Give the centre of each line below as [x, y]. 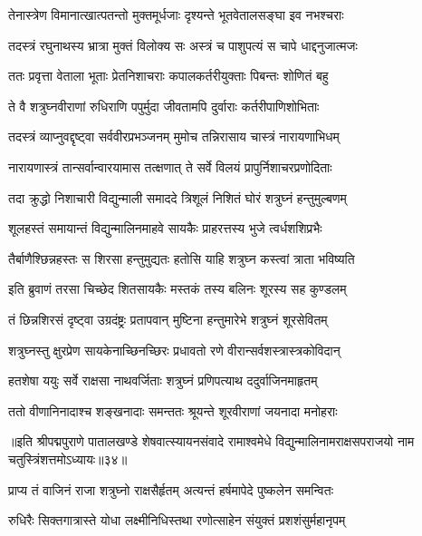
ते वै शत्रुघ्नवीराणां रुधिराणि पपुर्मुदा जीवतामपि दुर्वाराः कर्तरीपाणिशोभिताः [164, 106]
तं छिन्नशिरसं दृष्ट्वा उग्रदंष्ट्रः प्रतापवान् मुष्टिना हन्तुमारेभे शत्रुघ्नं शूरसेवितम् [168, 319]
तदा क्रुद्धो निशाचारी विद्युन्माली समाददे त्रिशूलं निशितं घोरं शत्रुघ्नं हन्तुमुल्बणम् [177, 197]
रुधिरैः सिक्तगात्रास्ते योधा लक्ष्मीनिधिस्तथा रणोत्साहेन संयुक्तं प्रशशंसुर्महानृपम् [177, 520]
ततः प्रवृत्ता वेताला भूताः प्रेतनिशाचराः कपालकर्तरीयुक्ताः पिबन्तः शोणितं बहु [168, 76]
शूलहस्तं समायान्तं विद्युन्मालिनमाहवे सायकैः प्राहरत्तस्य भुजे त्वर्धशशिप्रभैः [165, 228]
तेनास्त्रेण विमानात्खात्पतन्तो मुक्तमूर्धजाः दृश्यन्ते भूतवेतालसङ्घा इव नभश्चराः [176, 15]
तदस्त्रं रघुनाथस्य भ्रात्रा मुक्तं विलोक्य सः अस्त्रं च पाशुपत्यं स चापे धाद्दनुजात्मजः [183, 45]
